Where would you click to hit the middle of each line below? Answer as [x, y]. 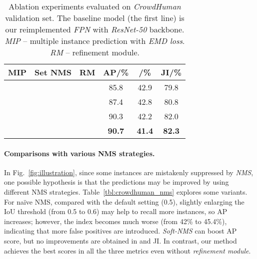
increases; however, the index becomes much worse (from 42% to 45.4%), [115, 221]
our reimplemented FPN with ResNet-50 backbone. [95, 29]
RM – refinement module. [95, 52]
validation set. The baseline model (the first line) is [95, 18]
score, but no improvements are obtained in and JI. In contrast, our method [120, 240]
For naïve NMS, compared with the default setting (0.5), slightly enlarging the [124, 201]
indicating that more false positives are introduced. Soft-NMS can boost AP [120, 231]
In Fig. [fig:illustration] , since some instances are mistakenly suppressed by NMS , [129, 172]
